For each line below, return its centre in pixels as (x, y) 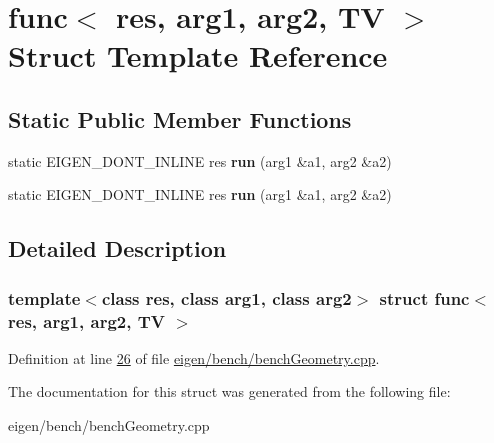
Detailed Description (117, 248)
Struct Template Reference (198, 55)
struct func (424, 297)
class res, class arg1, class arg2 (226, 297)
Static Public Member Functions (180, 118)
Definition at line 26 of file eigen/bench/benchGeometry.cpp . (194, 357)
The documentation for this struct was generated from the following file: (229, 391)
